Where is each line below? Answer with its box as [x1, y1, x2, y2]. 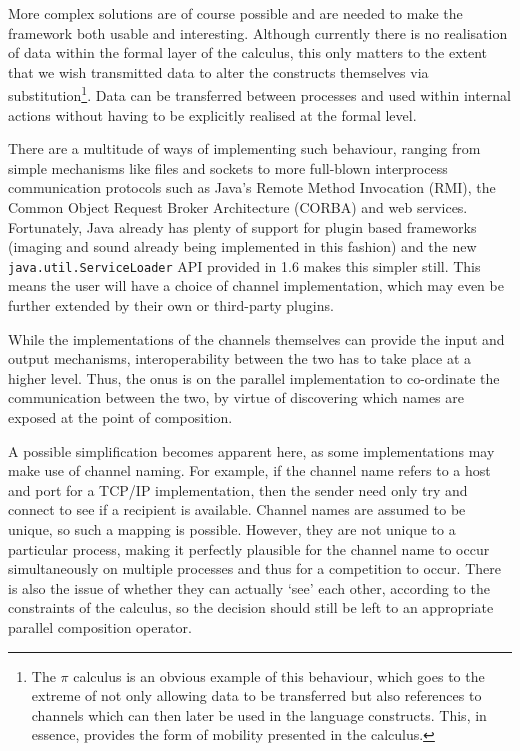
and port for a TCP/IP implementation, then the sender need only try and [8, 479, 468, 500]
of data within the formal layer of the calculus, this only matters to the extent [8, 42, 488, 63]
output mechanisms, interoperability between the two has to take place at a [8, 348, 472, 369]
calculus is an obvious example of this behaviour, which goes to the [73, 665, 485, 686]
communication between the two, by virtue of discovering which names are [8, 387, 465, 408]
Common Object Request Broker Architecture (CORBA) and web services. [8, 197, 468, 217]
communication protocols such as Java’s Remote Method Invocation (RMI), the [8, 177, 496, 198]
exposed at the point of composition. [8, 407, 233, 427]
